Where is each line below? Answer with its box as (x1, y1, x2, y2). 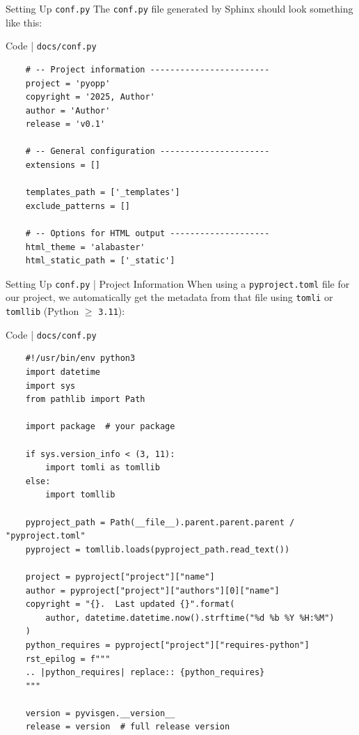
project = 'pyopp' (25, 78, 111, 88)
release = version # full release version (25, 722, 230, 732)
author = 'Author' (25, 105, 111, 116)
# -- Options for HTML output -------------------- (25, 229, 270, 239)
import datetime (25, 367, 101, 378)
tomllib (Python (6, 304, 79, 318)
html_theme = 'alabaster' (25, 242, 145, 252)
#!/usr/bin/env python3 (25, 353, 136, 364)
